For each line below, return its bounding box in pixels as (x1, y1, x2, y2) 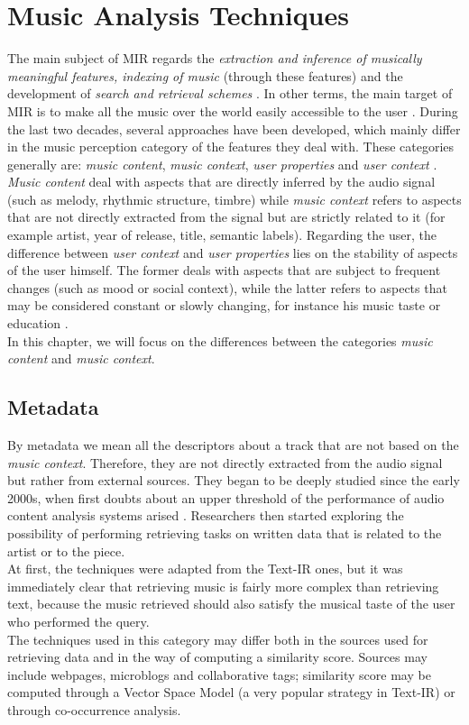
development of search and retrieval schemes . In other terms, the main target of (7, 84, 453, 103)
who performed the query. (7, 611, 150, 630)
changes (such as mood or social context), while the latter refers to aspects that (7, 278, 447, 297)
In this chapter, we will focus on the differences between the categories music (7, 331, 433, 350)
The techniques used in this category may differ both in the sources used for (7, 629, 428, 648)
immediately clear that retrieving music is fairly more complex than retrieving (7, 576, 439, 595)
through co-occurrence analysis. (7, 700, 181, 719)
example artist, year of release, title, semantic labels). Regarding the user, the (7, 225, 437, 244)
